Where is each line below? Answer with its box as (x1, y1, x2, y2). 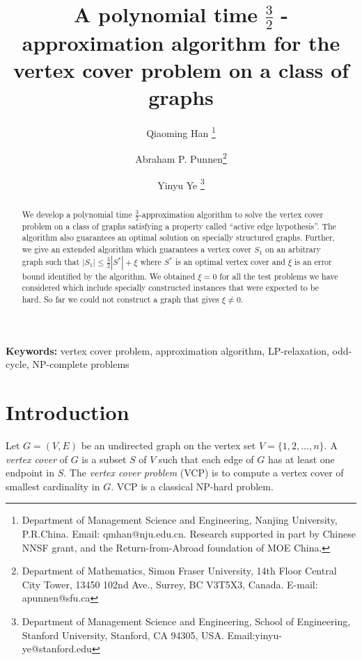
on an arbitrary (265, 243, 321, 255)
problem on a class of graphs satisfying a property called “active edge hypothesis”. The (22, 220, 336, 232)
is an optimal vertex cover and (175, 255, 285, 267)
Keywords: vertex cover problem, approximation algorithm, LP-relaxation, (6, 343, 329, 357)
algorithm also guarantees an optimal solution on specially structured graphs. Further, (22, 232, 335, 243)
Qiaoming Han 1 (146, 124, 216, 140)
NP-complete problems (32, 357, 129, 371)
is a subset (81, 451, 127, 466)
